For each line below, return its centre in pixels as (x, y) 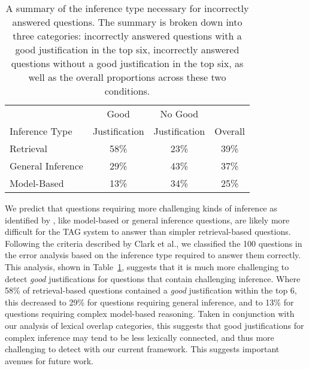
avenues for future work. (49, 360)
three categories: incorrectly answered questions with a (127, 36)
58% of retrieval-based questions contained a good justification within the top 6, (151, 290)
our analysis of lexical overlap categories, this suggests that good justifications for (154, 325)
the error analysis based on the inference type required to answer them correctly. (153, 255)
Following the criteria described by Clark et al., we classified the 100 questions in (154, 243)
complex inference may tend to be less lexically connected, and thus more (140, 337)
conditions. (127, 91)
